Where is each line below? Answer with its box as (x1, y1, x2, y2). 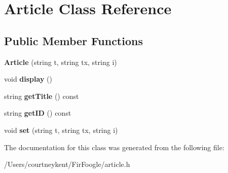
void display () (4, 74, 52, 84)
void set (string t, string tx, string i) (4, 124, 118, 135)
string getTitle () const (4, 90, 79, 101)
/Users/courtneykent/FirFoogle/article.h (4, 159, 130, 169)
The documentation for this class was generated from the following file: (4, 142, 224, 152)
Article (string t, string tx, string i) (4, 56, 117, 67)
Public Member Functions (4, 32, 143, 48)
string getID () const (4, 108, 71, 118)
